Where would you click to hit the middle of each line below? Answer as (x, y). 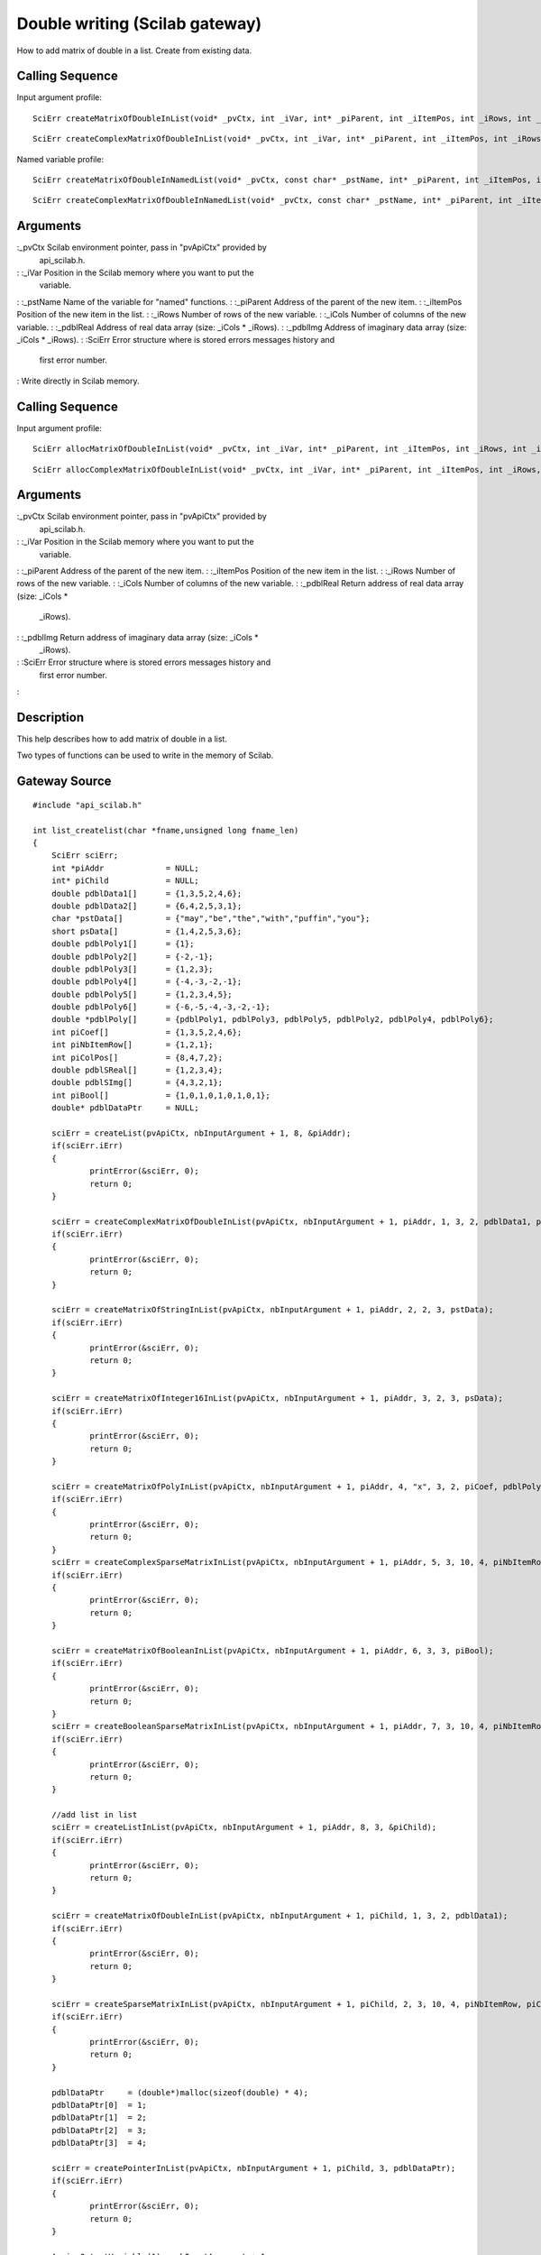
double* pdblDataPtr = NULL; (125, 1108)
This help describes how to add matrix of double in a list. (122, 739)
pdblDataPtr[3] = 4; (99, 2143)
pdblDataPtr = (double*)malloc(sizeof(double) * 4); (179, 2092)
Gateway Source (64, 782)
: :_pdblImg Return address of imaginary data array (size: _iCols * (138, 637)
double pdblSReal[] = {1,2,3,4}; (137, 1070)
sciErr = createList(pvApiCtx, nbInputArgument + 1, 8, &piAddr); (201, 1133)
